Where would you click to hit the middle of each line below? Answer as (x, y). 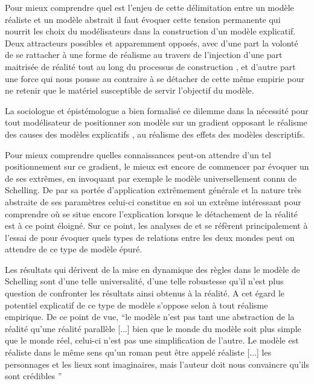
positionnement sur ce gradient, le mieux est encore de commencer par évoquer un (157, 166)
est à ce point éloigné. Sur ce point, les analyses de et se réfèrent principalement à (156, 226)
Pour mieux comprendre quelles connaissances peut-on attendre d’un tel (138, 154)
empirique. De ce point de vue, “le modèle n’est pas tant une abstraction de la (150, 317)
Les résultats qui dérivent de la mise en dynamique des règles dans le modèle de (152, 269)
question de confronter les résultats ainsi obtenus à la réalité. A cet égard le (145, 293)
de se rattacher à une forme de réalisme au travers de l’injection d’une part (144, 55)
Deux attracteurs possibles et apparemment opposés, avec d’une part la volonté (152, 43)
